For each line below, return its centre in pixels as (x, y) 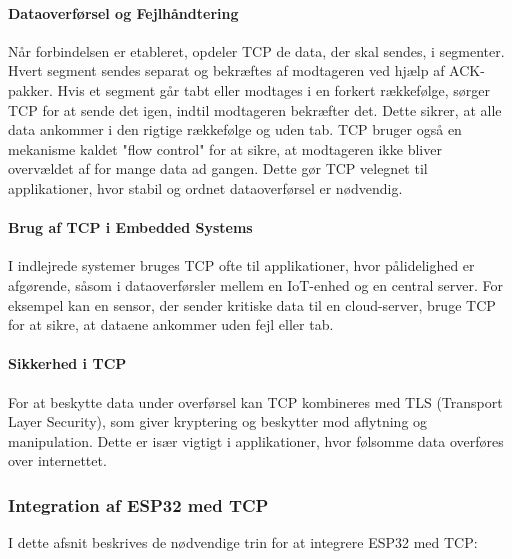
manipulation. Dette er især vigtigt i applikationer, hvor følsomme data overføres (256, 440)
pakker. (30, 89)
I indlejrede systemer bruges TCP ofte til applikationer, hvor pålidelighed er (241, 265)
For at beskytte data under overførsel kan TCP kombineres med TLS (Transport (255, 401)
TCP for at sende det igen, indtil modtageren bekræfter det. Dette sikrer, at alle (255, 109)
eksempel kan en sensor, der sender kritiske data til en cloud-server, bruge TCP (252, 304)
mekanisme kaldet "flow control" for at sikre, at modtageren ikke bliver (225, 148)
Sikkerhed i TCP (67, 363)
